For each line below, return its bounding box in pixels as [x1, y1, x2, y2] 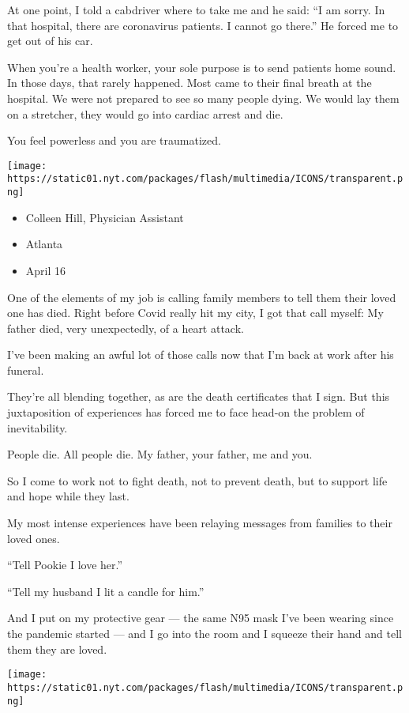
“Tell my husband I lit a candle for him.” [7, 583, 204, 599]
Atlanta [25, 236, 63, 252]
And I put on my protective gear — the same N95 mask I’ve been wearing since [7, 609, 394, 626]
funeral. [7, 361, 44, 378]
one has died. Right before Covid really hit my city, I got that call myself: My [7, 304, 384, 321]
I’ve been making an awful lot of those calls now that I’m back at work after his [7, 346, 394, 363]
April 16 [25, 262, 66, 278]
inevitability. [7, 419, 68, 436]
